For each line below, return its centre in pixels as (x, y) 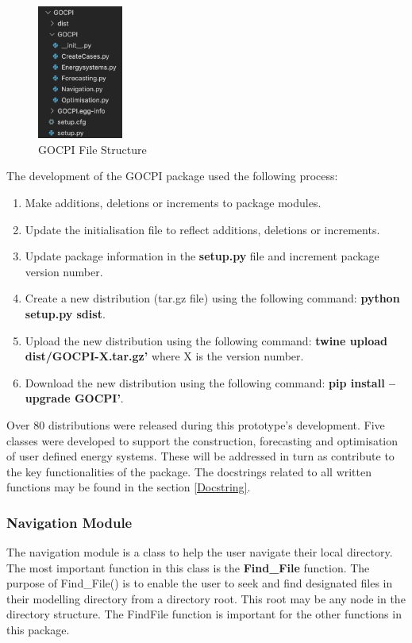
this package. (38, 630)
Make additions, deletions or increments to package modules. (173, 202)
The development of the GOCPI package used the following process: (172, 176)
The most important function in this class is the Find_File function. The (188, 567)
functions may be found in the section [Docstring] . (129, 487)
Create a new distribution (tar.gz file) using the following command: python (212, 298)
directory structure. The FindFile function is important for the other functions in (204, 614)
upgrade (48, 398)
